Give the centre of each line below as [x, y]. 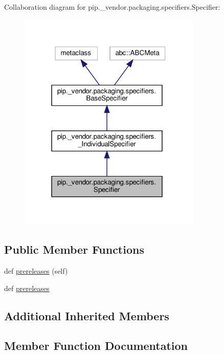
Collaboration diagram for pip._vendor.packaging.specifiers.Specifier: [112, 7]
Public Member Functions [74, 249]
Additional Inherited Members [87, 315]
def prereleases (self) [36, 270]
